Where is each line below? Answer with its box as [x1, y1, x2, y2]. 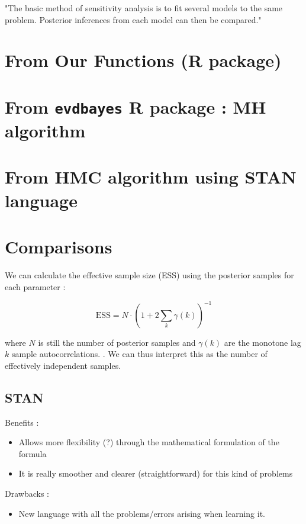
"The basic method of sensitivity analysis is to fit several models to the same [5, 2, 283, 14]
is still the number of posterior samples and [38, 336, 196, 348]
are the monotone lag [224, 336, 301, 348]
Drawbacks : [5, 487, 49, 499]
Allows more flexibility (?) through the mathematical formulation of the [18, 436, 279, 448]
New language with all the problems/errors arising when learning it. [18, 507, 266, 519]
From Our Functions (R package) [5, 48, 282, 72]
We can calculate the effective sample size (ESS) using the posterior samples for [5, 268, 294, 281]
